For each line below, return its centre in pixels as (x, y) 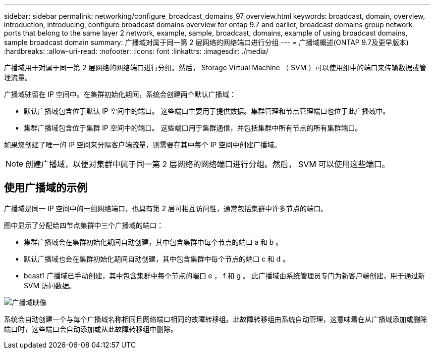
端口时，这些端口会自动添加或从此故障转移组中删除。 (91, 329)
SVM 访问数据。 (50, 285)
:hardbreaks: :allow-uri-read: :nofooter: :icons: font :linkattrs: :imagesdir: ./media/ (136, 51)
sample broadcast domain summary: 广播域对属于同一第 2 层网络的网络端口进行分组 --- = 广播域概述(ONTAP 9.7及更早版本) (206, 42)
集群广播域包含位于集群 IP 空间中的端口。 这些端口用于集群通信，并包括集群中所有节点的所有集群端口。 (193, 128)
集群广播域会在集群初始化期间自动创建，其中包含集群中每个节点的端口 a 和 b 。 (153, 242)
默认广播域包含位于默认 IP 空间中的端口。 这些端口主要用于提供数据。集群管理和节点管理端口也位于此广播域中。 (207, 111)
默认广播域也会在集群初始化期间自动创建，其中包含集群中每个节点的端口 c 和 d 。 (157, 259)
